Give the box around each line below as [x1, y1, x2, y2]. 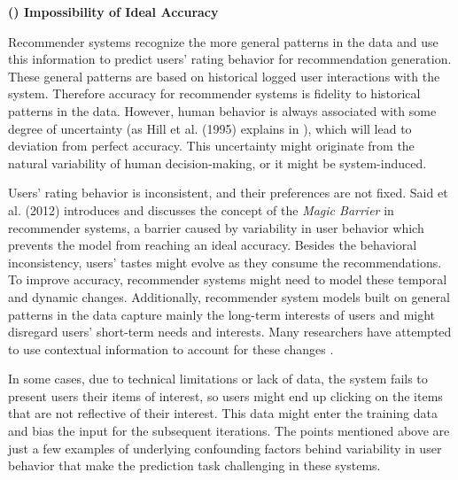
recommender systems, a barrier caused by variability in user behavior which [8, 218, 424, 236]
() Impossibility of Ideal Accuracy [8, 3, 219, 20]
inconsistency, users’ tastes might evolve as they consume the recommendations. [8, 252, 442, 271]
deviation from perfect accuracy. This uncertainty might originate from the [8, 136, 415, 155]
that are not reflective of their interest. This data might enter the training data [8, 404, 438, 422]
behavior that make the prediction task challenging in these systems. [8, 456, 381, 475]
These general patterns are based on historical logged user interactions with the [8, 66, 440, 85]
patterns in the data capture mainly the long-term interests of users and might [8, 305, 436, 323]
